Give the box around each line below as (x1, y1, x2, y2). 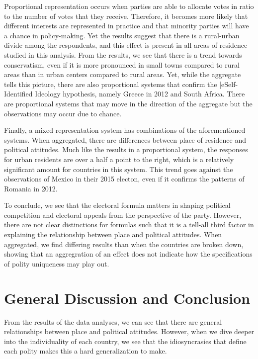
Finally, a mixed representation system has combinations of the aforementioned (4, 125, 246, 135)
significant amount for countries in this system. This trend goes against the (4, 164, 233, 174)
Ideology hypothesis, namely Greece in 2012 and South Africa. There (35, 89, 245, 99)
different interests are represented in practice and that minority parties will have (4, 20, 249, 31)
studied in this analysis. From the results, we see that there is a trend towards (4, 49, 242, 60)
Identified (4, 89, 33, 99)
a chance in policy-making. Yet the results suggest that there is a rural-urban (4, 30, 240, 40)
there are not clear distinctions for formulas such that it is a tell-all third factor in (4, 219, 254, 230)
